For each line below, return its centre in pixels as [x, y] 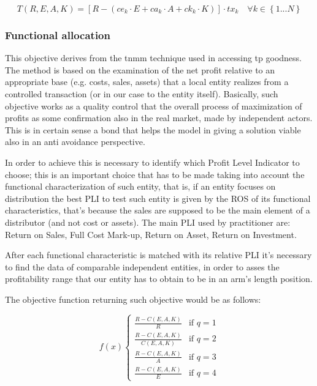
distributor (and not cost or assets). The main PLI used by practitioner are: [148, 222]
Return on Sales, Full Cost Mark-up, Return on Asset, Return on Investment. [151, 234]
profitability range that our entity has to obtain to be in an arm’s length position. [159, 279]
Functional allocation [58, 35]
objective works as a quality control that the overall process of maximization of [154, 106]
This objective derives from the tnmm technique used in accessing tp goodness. [153, 58]
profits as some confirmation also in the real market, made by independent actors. [159, 118]
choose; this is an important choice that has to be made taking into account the [155, 174]
